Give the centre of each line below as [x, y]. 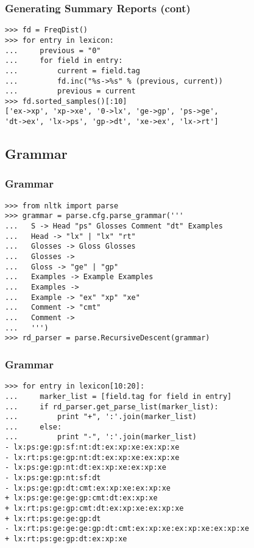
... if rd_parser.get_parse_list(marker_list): [112, 407]
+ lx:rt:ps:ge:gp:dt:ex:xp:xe [66, 539]
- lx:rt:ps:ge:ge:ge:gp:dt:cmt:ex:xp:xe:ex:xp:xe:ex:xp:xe [127, 529]
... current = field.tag [72, 71]
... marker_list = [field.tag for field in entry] [118, 396]
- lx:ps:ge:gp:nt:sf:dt [53, 478]
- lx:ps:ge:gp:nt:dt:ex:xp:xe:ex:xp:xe [86, 468]
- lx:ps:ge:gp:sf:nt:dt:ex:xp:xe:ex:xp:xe [92, 448]
